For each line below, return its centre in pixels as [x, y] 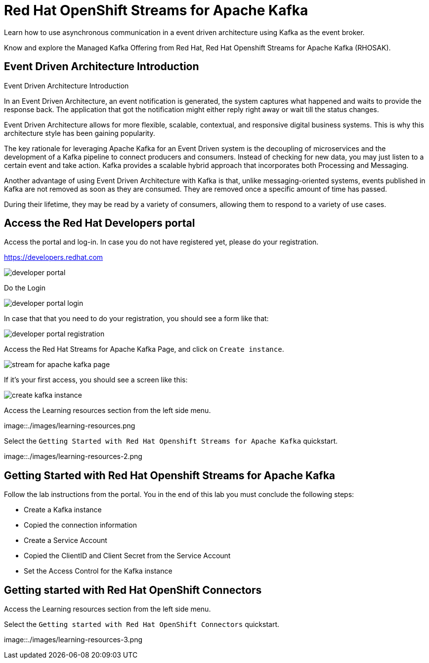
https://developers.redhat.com [54, 257]
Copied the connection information [80, 525]
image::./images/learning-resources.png [70, 426]
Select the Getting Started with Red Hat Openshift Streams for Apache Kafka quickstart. [171, 441]
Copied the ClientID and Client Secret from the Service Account [127, 556]
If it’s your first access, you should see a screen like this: [96, 380]
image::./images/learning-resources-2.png [73, 456]
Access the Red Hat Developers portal [100, 223]
